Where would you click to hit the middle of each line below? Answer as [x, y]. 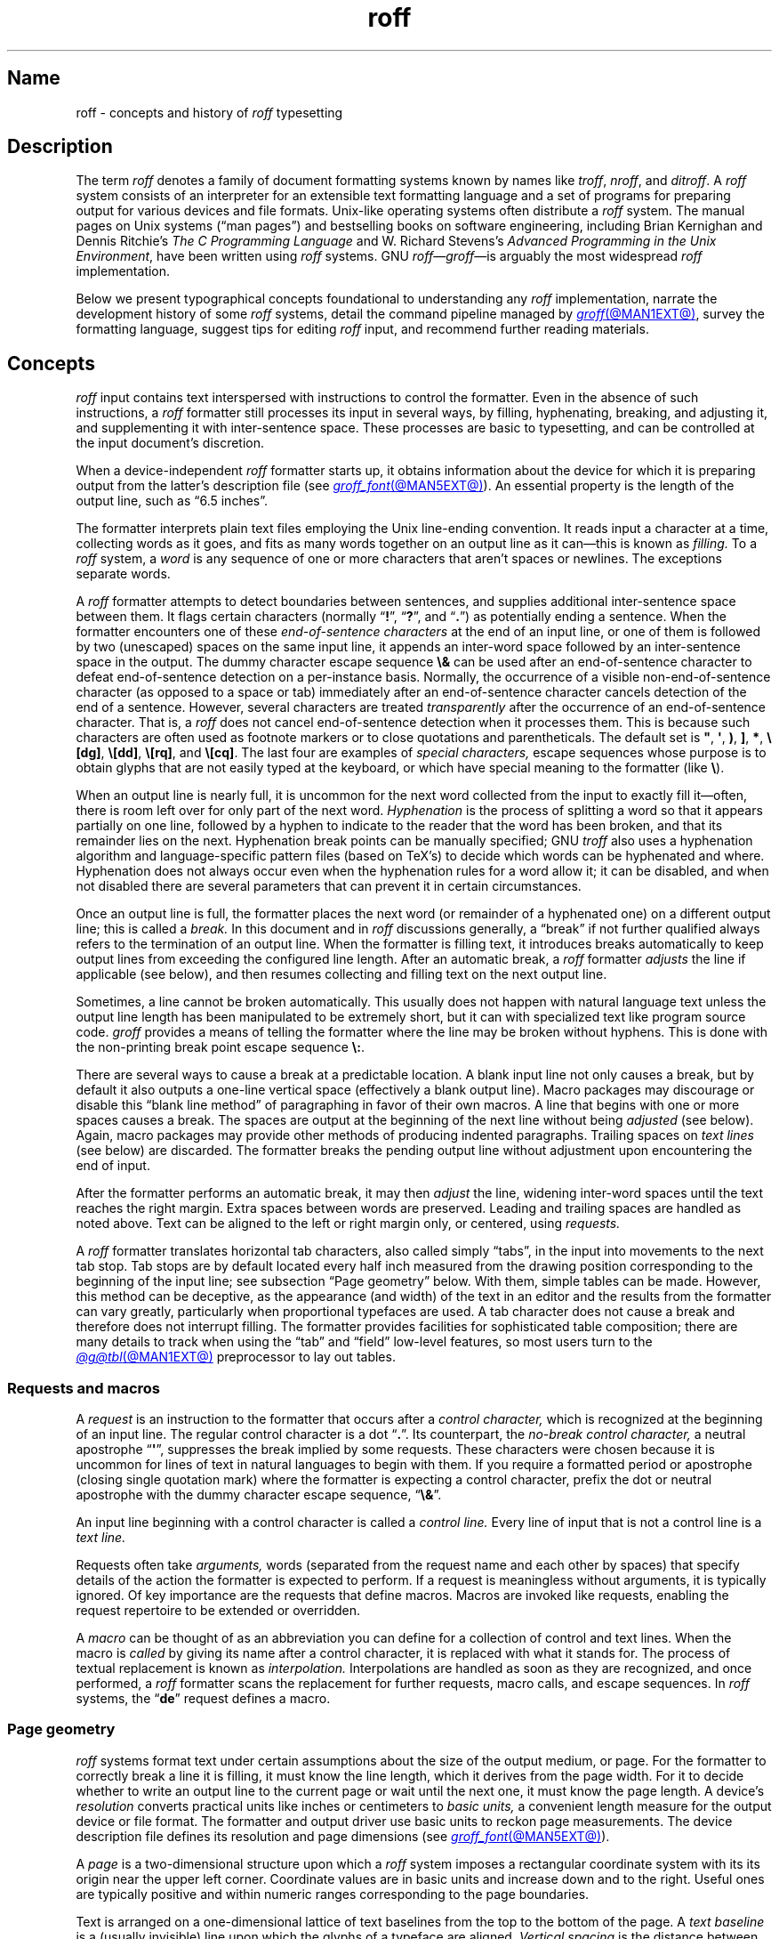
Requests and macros [84, 1388]
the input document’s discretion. [170, 443]
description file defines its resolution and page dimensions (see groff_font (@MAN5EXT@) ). [343, 1836]
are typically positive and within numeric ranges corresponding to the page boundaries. [333, 1894]
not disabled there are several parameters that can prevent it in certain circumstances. [329, 886]
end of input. [113, 1166]
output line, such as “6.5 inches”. [172, 501]
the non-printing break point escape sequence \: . [220, 1047]
